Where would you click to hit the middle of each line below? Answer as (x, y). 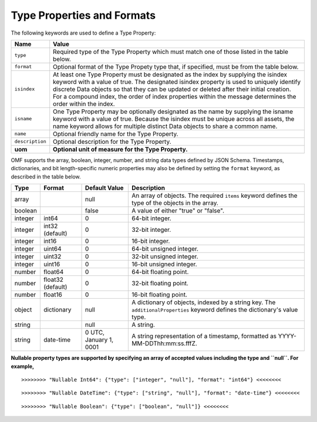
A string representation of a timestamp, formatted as (204, 336)
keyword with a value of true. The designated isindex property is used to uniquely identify (177, 82)
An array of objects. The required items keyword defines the (215, 195)
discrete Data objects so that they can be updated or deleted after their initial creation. (172, 89)
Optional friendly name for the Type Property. (116, 134)
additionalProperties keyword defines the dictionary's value (215, 310)
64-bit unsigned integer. (165, 249)
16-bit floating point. (160, 295)
